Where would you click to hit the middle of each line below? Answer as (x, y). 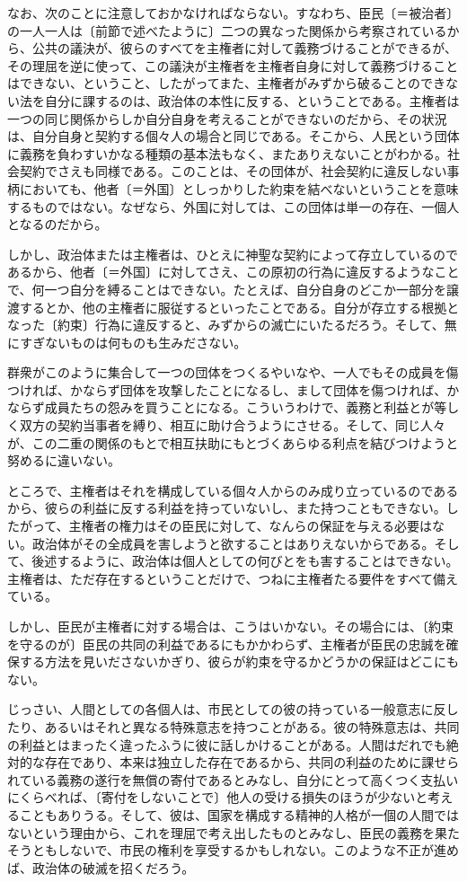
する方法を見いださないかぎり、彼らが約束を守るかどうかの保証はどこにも (239, 661)
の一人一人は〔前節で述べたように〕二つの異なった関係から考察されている (227, 30)
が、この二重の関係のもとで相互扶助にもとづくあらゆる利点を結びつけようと (233, 442)
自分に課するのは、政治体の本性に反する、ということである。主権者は (252, 100)
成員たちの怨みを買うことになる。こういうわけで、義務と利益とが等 (246, 407)
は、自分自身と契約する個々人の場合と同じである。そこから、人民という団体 (233, 136)
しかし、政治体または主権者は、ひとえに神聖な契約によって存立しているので (233, 254)
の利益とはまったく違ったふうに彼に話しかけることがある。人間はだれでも (227, 744)
